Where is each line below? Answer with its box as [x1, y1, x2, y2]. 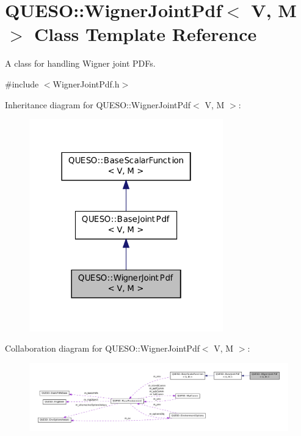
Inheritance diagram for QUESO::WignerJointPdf [5, 98, 191, 111]
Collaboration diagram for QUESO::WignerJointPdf [5, 342, 200, 355]
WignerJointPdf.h [53, 77, 120, 90]
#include [5, 77, 39, 90]
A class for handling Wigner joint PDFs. [5, 57, 156, 70]
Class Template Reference [34, 21, 257, 46]
